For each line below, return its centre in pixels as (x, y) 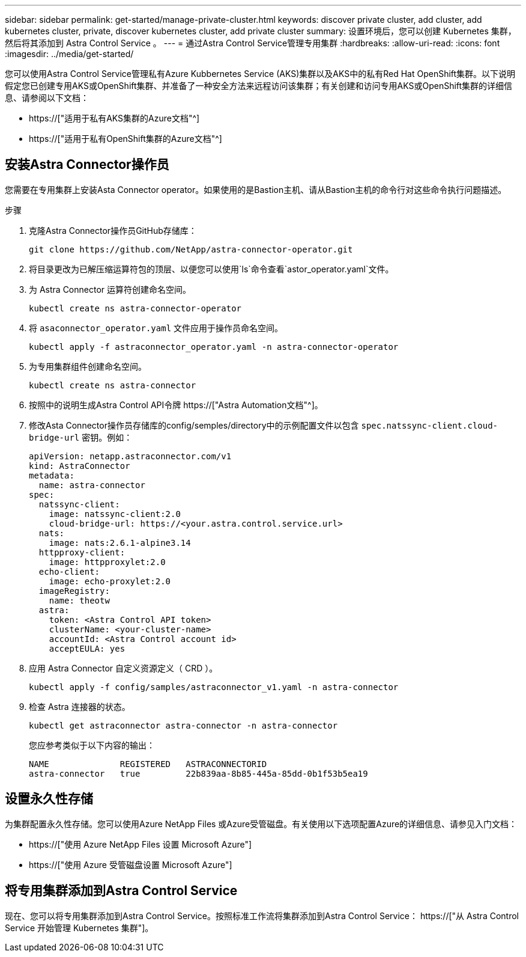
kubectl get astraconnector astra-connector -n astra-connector (183, 725)
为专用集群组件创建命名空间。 (88, 366)
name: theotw (79, 600)
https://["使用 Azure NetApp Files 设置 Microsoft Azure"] (141, 844)
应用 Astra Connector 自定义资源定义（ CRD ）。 (123, 668)
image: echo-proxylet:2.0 (110, 581)
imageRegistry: (74, 591)
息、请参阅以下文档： (47, 98)
